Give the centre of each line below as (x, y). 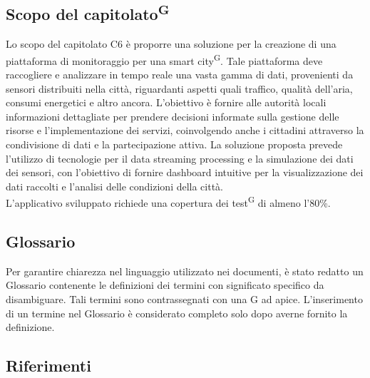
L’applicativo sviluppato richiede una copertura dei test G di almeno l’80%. (168, 202)
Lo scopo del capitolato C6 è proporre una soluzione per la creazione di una (171, 44)
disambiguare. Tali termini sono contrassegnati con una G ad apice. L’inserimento (184, 299)
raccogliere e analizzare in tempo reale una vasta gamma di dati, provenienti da (180, 75)
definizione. (30, 327)
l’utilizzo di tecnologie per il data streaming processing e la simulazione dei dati (180, 158)
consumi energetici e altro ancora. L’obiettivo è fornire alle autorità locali (166, 102)
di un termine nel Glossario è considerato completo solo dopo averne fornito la (177, 313)
